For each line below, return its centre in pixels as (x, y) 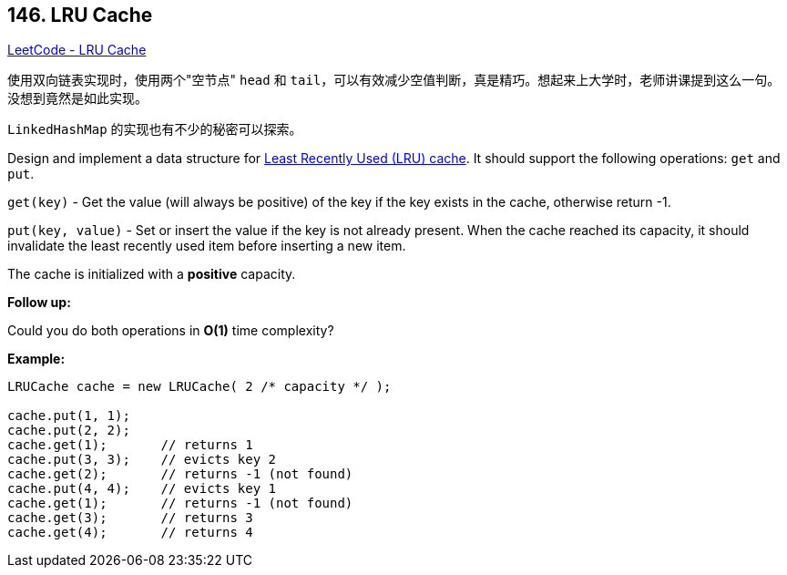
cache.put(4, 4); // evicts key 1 (142, 489)
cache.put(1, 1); (69, 416)
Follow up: (39, 303)
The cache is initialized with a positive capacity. (152, 274)
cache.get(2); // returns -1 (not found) (180, 474)
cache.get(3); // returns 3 (130, 518)
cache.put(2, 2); (69, 431)
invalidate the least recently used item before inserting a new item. (207, 246)
